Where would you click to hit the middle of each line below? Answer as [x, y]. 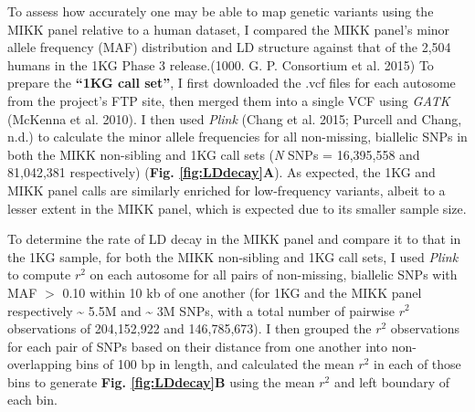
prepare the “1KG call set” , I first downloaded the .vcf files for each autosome [232, 83]
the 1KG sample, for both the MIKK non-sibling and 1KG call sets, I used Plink [233, 256]
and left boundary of [392, 381]
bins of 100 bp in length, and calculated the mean [215, 364]
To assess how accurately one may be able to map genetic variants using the [221, 11]
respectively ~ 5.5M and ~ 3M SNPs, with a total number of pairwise [201, 310]
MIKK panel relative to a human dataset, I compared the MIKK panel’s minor [229, 29]
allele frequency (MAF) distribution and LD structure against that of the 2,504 [229, 47]
